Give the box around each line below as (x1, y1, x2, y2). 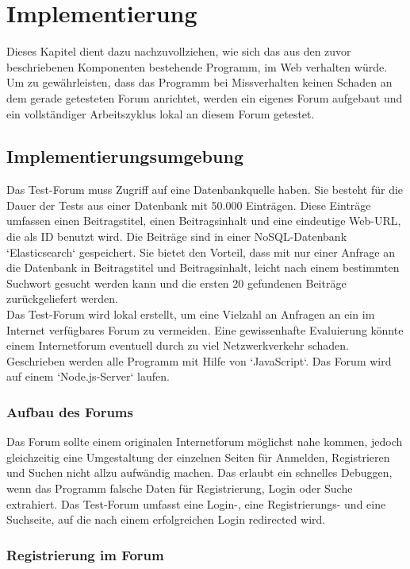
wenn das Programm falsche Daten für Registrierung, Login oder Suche (6, 480, 353, 497)
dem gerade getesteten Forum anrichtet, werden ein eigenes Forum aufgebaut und (6, 89, 403, 106)
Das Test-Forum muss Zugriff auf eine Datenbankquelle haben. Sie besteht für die (6, 181, 404, 198)
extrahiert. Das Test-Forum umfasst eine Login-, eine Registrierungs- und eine (6, 495, 386, 512)
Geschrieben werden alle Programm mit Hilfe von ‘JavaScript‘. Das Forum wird (6, 352, 392, 369)
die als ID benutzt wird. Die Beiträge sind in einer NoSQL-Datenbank (6, 228, 347, 245)
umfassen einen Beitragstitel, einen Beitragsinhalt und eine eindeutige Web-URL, (6, 212, 401, 229)
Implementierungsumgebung (6, 144, 243, 168)
